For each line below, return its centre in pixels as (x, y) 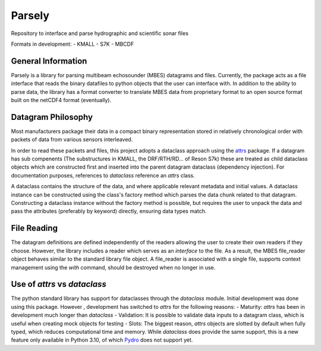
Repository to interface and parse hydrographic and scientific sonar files (100, 33)
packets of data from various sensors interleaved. (72, 140)
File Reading (34, 228)
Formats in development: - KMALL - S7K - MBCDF (73, 44)
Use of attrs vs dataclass (59, 284)
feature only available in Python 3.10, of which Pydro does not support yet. (102, 340)
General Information (49, 61)
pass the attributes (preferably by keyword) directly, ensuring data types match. (109, 211)
